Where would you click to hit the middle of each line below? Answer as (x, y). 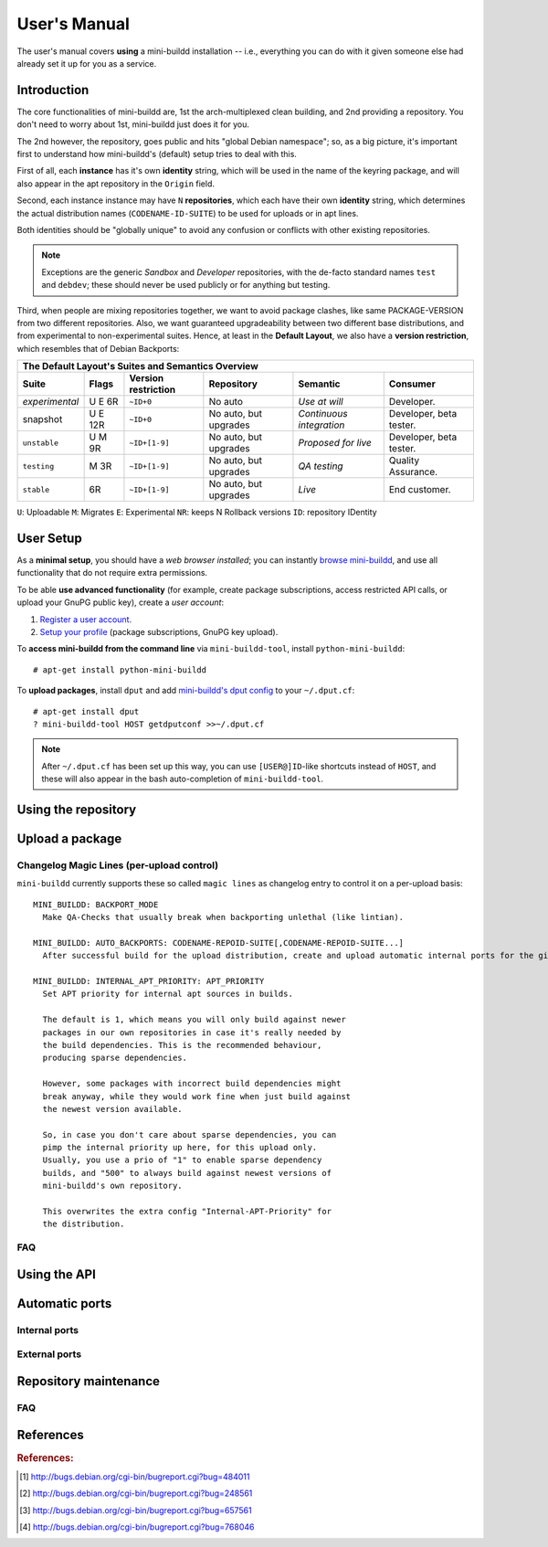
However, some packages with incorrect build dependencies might (192, 1084)
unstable (41, 443)
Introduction (53, 90)
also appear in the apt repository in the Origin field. (116, 184)
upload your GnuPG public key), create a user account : (120, 602)
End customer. (420, 490)
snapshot (42, 419)
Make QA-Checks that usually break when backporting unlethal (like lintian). (223, 917)
